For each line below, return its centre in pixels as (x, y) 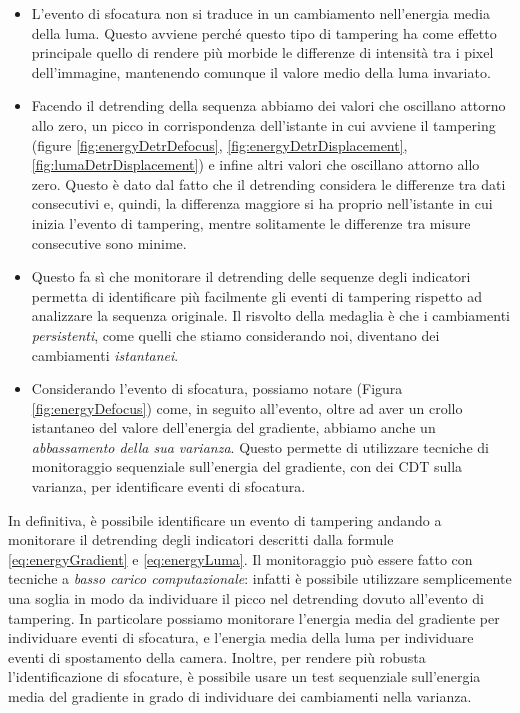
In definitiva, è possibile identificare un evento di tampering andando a (225, 519)
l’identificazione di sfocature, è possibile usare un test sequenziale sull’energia (244, 676)
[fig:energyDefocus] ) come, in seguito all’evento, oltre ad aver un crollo (247, 407)
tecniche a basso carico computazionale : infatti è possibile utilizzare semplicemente (260, 578)
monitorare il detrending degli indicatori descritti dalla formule (201, 539)
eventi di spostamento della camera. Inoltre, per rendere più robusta (217, 656)
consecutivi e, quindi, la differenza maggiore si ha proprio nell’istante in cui (262, 203)
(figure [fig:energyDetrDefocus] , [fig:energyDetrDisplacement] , (219, 144)
